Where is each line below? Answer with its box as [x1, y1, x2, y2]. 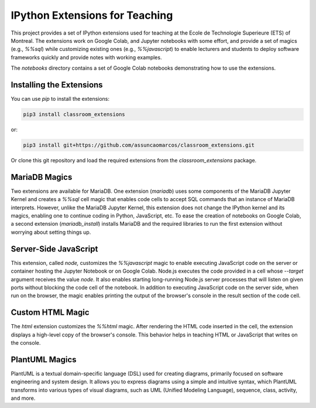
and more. [11, 395, 36, 402]
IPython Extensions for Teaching [11, 9, 173, 22]
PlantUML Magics [11, 355, 77, 365]
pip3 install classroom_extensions [23, 111, 125, 117]
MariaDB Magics [11, 172, 73, 182]
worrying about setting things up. [11, 229, 91, 236]
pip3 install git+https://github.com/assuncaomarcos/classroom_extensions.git [23, 141, 255, 148]
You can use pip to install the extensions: [11, 96, 110, 103]
